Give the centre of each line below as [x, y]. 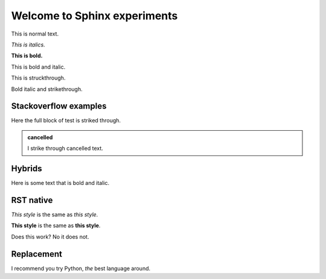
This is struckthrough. [38, 78]
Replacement [37, 254]
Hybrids [27, 168]
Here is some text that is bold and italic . [60, 183]
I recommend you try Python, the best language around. [81, 268]
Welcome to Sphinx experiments [94, 16]
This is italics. [28, 45]
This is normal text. [35, 34]
